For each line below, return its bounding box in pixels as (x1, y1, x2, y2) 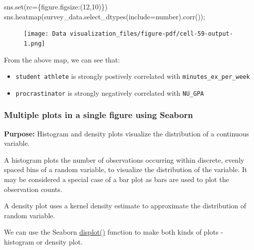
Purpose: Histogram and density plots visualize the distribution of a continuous (4, 128, 249, 138)
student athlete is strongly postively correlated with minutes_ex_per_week (15, 71, 250, 81)
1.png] (24, 40, 45, 47)
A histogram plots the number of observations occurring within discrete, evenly (4, 154, 245, 165)
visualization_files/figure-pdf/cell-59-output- (70, 30, 233, 38)
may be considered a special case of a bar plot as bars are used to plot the (4, 174, 229, 184)
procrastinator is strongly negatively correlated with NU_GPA (15, 87, 204, 98)
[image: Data (24, 30, 66, 38)
